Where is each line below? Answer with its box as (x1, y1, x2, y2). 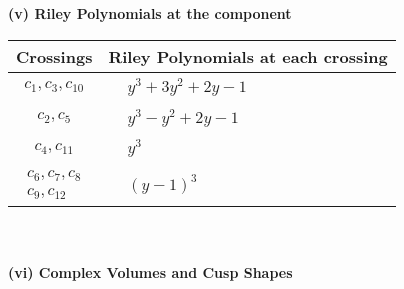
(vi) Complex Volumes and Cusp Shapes (8, 261, 293, 282)
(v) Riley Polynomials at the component (8, 3, 292, 23)
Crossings (16, 44, 93, 68)
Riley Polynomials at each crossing (108, 44, 388, 68)
